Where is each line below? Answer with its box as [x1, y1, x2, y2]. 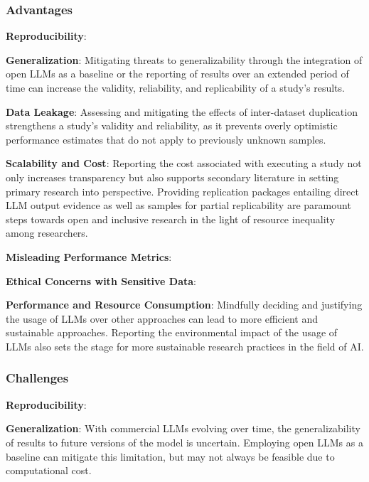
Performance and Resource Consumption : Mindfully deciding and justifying [6, 297, 363, 312]
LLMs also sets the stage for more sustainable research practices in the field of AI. [6, 338, 364, 353]
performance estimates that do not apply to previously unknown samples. [6, 132, 326, 146]
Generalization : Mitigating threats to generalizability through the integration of [6, 52, 363, 67]
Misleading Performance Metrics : [6, 249, 172, 264]
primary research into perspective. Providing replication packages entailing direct [6, 183, 359, 198]
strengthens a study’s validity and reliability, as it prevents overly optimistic [6, 118, 338, 133]
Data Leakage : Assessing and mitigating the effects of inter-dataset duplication [6, 104, 358, 119]
